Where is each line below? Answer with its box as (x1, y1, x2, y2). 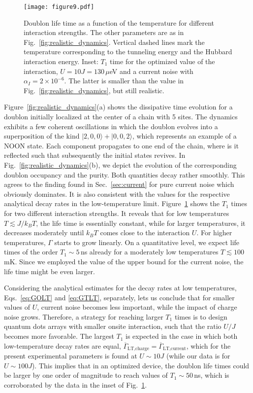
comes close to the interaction (100, 227, 190, 238)
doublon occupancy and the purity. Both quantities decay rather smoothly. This (4, 169, 245, 179)
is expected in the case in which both (126, 331, 238, 341)
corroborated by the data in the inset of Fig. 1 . (4, 379, 147, 390)
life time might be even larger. (4, 266, 95, 276)
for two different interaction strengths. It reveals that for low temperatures (4, 208, 229, 218)
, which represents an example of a (132, 131, 237, 141)
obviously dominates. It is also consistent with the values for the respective (4, 188, 230, 199)
